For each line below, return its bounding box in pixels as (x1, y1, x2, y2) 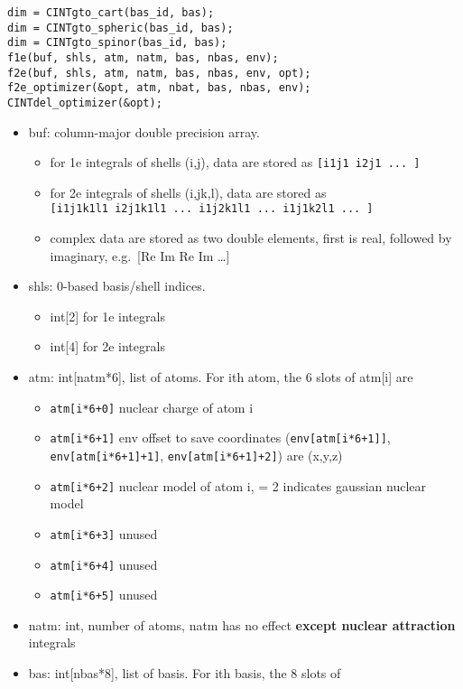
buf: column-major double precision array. (28, 122, 260, 141)
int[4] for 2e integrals (50, 337, 165, 356)
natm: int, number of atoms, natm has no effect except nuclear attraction (28, 615, 456, 634)
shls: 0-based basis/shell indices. (28, 276, 206, 295)
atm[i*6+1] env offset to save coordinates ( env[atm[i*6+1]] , (50, 428, 391, 447)
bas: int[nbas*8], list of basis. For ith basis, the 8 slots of (28, 664, 341, 683)
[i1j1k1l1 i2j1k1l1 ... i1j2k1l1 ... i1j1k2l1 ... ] (50, 202, 374, 216)
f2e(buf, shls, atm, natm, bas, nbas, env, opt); (7, 66, 311, 79)
